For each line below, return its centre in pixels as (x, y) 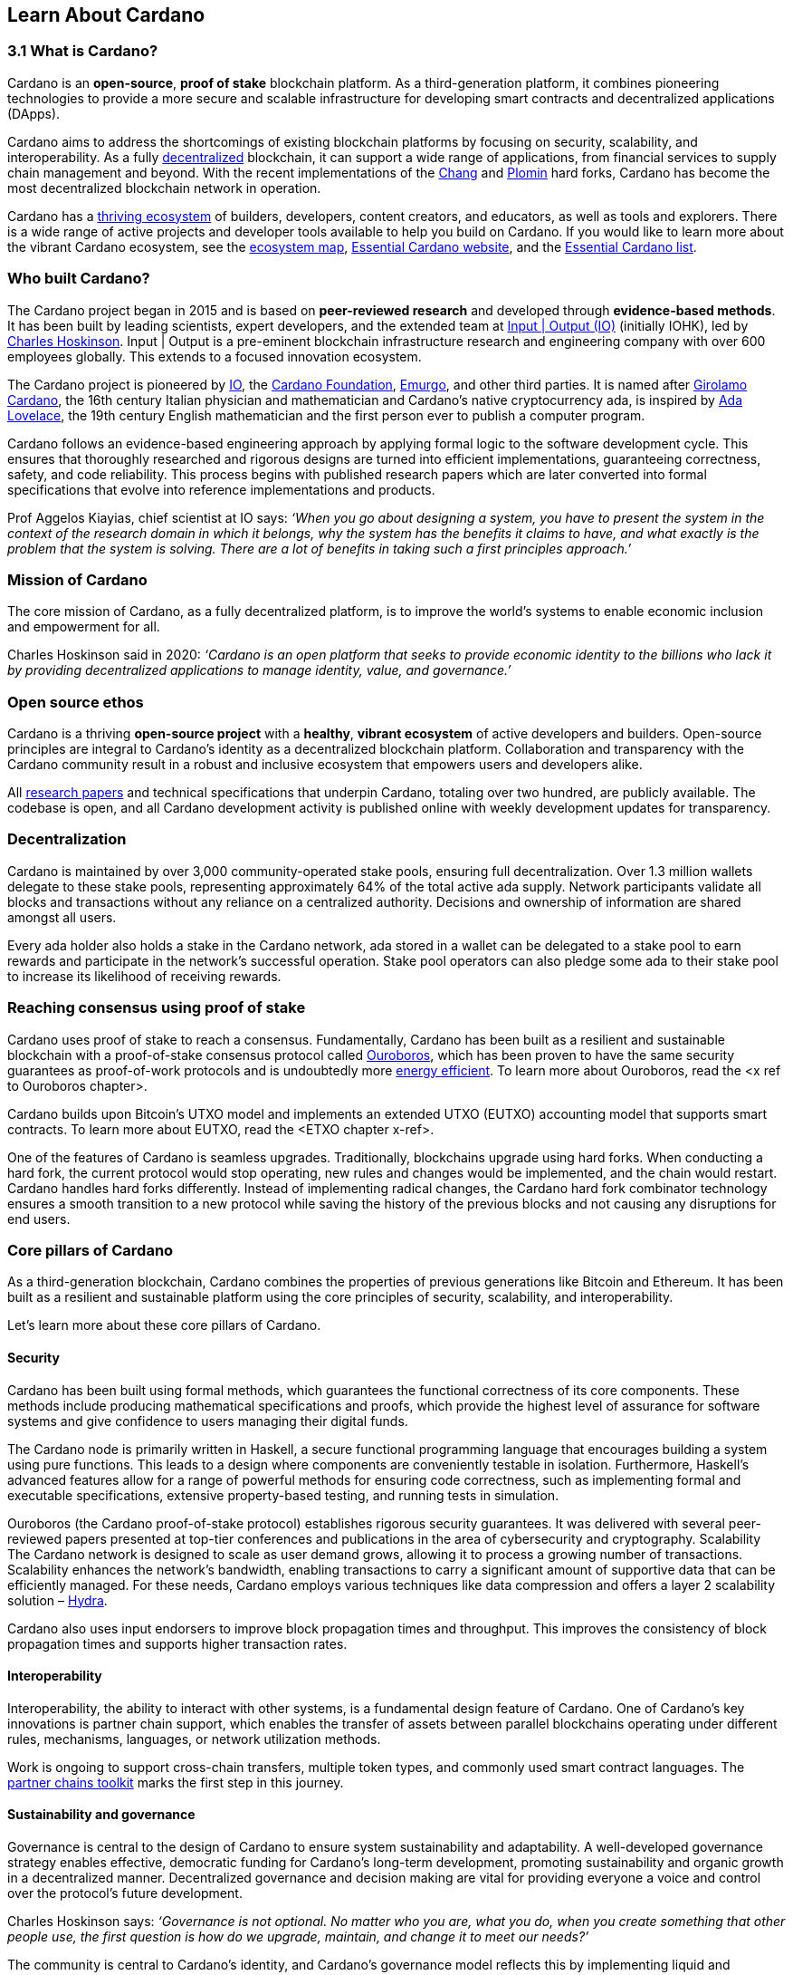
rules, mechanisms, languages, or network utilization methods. (194, 1739)
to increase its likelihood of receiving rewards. (144, 976)
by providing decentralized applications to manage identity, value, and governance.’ (259, 670)
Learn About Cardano (106, 15)
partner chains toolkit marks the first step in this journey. (176, 1782)
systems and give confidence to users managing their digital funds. (208, 1421)
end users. (39, 1219)
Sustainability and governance (101, 1815)
